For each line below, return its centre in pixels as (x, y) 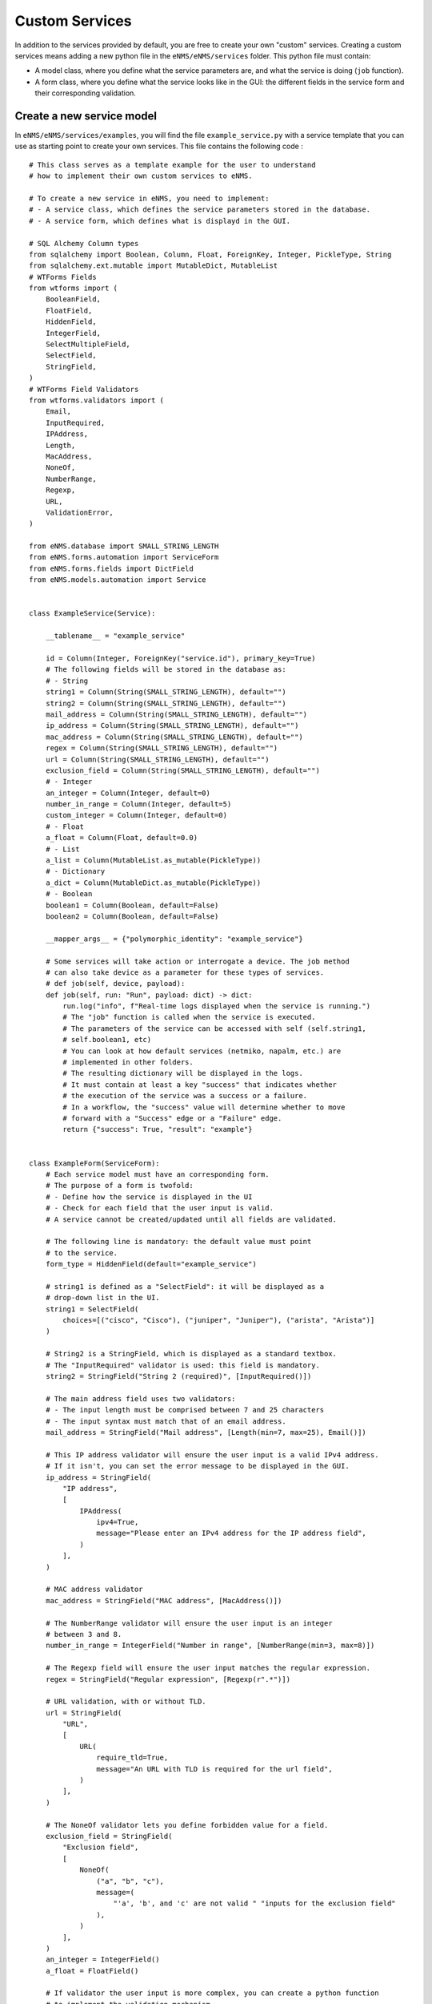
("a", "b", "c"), (130, 1881)
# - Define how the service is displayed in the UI (149, 1197)
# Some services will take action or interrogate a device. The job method (197, 961)
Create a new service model (86, 116)
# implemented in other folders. (128, 1063)
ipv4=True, (118, 1522)
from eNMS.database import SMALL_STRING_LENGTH (124, 546)
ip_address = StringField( (98, 1477)
